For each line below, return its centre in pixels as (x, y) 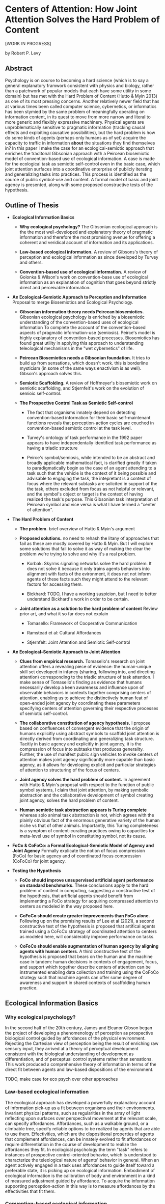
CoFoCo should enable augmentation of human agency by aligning (89, 946)
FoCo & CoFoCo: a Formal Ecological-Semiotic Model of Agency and (83, 845)
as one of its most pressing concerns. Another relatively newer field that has (82, 101)
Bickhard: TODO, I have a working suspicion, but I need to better (92, 594)
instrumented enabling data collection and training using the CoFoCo (89, 972)
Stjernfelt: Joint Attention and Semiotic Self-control (79, 642)
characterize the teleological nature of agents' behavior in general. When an (82, 1160)
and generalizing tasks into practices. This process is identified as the (76, 174)
